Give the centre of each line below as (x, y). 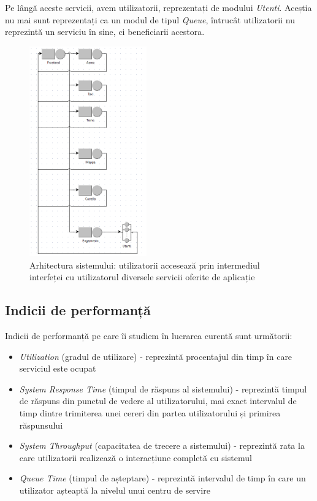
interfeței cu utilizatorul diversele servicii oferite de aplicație (142, 277)
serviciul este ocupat (58, 368)
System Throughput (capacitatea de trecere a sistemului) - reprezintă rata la (162, 446)
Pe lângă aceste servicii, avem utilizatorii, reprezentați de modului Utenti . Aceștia (158, 7)
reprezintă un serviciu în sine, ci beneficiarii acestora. (105, 32)
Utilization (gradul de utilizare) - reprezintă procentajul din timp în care (156, 356)
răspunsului (41, 425)
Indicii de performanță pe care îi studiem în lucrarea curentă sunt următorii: (149, 335)
